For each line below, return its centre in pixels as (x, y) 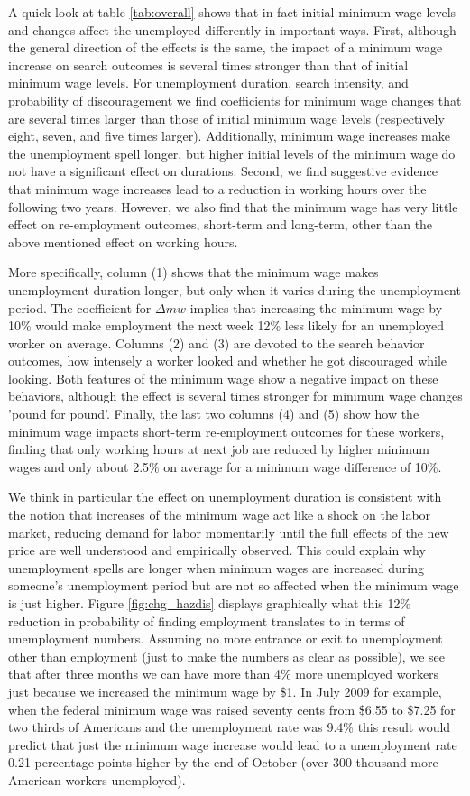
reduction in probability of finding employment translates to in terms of (207, 620)
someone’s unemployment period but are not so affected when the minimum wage (234, 585)
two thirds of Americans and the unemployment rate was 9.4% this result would (230, 727)
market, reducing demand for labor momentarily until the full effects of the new (229, 532)
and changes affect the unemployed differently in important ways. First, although (232, 29)
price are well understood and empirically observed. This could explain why (217, 550)
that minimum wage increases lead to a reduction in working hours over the (217, 188)
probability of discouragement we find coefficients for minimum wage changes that (235, 100)
